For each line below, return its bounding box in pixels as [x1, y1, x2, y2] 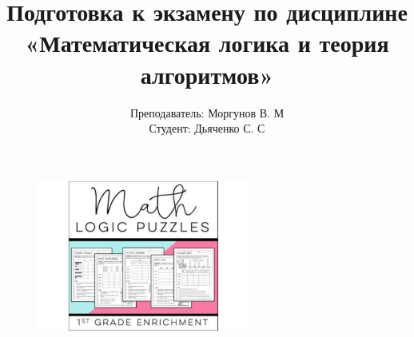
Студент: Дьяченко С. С [149, 120, 265, 137]
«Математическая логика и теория [25, 26, 389, 59]
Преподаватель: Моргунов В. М [129, 104, 285, 121]
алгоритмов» [140, 57, 274, 90]
